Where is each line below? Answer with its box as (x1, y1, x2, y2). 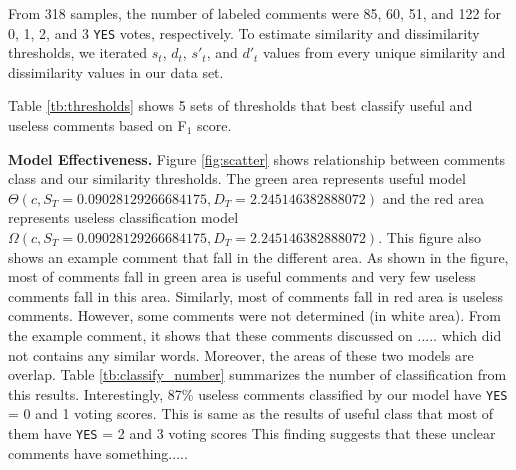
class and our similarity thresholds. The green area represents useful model (8, 168, 466, 189)
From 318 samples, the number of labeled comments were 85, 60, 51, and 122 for (8, 3, 501, 23)
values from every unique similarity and (263, 42, 506, 63)
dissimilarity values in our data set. (8, 61, 224, 82)
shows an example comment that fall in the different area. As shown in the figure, (8, 246, 509, 267)
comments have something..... (8, 442, 188, 463)
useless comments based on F (8, 115, 187, 136)
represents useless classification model (8, 207, 239, 228)
